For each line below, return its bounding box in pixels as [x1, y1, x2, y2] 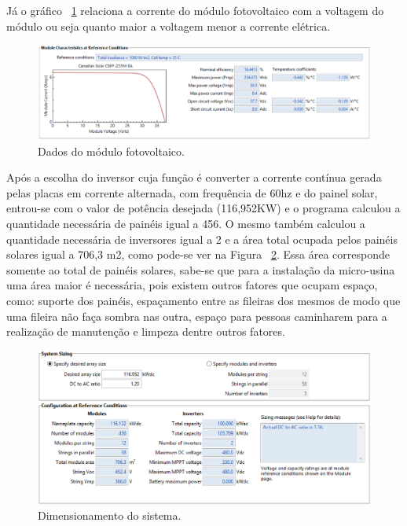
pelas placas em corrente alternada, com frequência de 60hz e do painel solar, [6, 184, 378, 200]
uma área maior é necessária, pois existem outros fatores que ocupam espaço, [6, 277, 378, 293]
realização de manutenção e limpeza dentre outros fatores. [6, 323, 285, 340]
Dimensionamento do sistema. [38, 507, 181, 524]
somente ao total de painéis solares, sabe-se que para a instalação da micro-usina [6, 261, 395, 278]
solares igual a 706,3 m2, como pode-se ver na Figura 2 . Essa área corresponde [6, 246, 390, 263]
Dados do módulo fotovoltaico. [38, 142, 185, 159]
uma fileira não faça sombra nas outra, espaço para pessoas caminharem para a [6, 307, 387, 324]
